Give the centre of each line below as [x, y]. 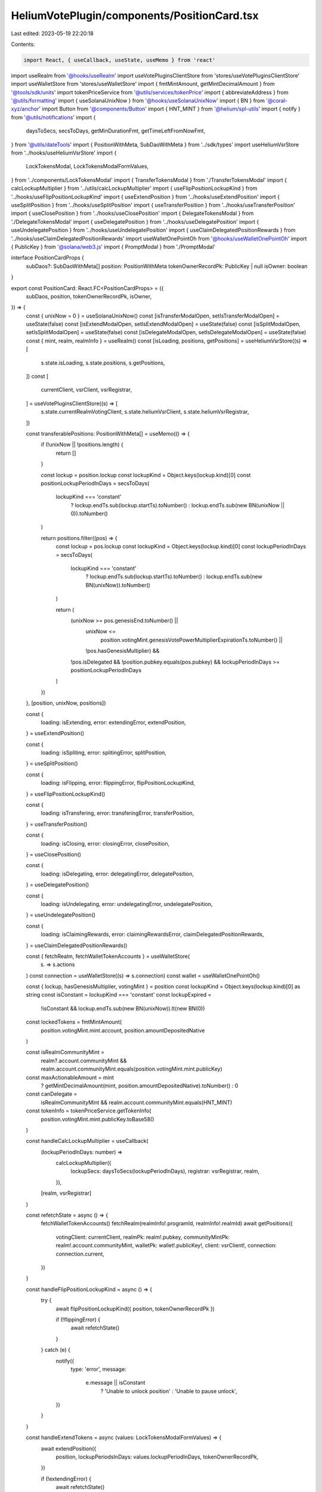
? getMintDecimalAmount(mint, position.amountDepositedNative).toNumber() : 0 [140, 1086]
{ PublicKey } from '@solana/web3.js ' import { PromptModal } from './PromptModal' [113, 246]
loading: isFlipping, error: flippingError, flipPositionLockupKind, [118, 783]
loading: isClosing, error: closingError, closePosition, [105, 843]
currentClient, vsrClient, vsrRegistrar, [86, 390]
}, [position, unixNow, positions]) [66, 703]
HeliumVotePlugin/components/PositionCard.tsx [135, 16]
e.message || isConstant [115, 1383]
